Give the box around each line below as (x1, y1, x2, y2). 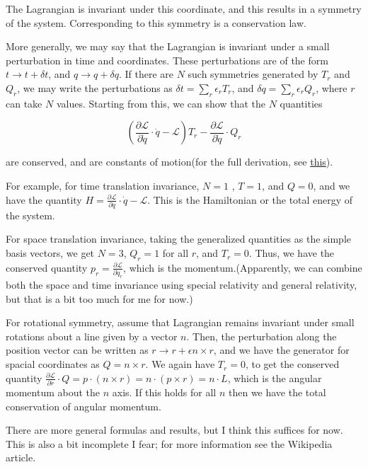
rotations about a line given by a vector (6, 328, 178, 343)
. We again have (145, 357, 215, 371)
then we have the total (228, 384, 326, 399)
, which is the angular (227, 370, 322, 385)
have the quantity (6, 192, 82, 207)
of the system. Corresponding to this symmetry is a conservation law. (6, 15, 306, 30)
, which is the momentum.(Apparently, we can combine (123, 260, 362, 275)
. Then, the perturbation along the (186, 328, 337, 343)
